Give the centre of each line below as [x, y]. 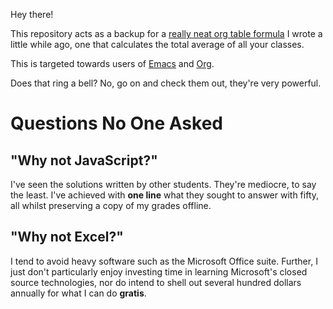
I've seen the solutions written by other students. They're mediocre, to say [163, 184]
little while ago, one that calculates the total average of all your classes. [157, 44]
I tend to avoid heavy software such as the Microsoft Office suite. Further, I [164, 261]
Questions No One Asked [116, 123]
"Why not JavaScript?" [84, 160]
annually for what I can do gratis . [78, 293]
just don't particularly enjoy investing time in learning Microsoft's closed [159, 271]
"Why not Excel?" [67, 237]
